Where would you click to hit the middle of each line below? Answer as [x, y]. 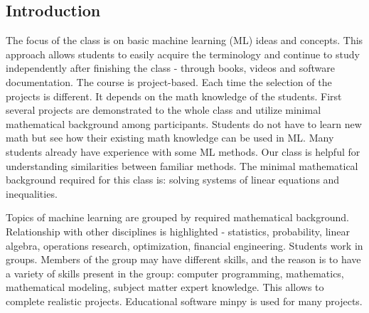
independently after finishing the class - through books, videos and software [171, 68]
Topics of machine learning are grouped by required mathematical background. [177, 217]
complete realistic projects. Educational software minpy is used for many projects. [184, 301]
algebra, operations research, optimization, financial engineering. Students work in [184, 245]
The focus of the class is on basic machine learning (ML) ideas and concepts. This [184, 40]
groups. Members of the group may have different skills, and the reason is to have [183, 259]
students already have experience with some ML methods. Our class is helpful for [183, 151]
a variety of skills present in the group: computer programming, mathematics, [175, 273]
